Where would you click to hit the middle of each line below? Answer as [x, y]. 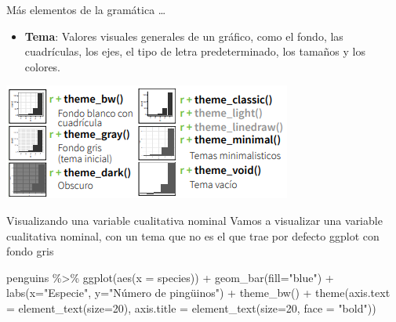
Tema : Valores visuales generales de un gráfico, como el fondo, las [184, 36]
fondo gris [30, 251]
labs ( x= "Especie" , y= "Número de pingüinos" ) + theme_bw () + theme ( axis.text [198, 293]
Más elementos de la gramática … [86, 9]
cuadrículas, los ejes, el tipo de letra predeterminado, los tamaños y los [195, 51]
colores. [43, 66]
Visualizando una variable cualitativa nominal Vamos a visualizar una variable [194, 220]
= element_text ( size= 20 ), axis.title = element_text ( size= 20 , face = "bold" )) [191, 308]
